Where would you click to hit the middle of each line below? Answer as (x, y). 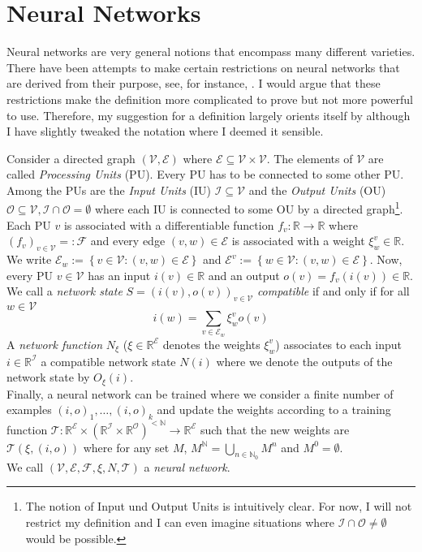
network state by (48, 377)
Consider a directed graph (71, 158)
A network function (55, 344)
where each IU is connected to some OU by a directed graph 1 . (249, 208)
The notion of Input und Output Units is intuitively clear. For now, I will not (219, 506)
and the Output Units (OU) (317, 190)
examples (29, 410)
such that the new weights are (275, 429)
